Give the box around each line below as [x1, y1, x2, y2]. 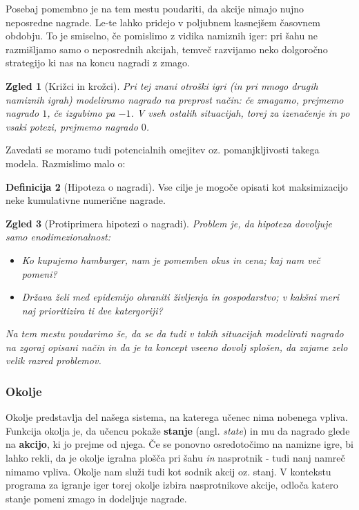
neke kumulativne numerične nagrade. [6, 193, 166, 207]
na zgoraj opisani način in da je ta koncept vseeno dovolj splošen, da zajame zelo [6, 339, 348, 354]
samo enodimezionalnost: [6, 229, 111, 244]
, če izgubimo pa [47, 106, 115, 120]
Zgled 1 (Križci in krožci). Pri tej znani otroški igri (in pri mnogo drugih [6, 78, 318, 93]
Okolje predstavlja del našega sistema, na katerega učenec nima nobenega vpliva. [6, 410, 348, 424]
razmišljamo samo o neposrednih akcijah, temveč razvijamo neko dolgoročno [6, 41, 328, 56]
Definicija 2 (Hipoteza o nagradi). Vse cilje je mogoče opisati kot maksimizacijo [6, 179, 348, 193]
